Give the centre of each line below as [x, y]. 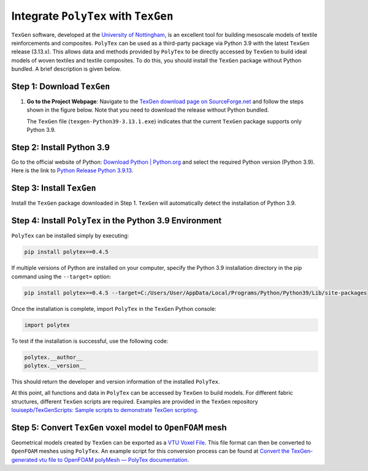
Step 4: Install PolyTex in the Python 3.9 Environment [117, 221]
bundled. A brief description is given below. [66, 69]
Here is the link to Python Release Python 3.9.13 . [72, 170]
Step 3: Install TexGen [54, 188]
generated [25, 459]
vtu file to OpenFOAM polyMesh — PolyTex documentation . [114, 459]
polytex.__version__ [55, 366]
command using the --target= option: [61, 277]
